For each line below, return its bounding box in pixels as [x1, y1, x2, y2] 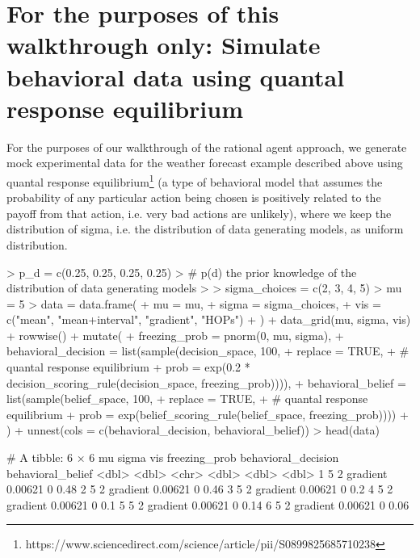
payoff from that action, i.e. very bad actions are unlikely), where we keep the [6, 204, 392, 221]
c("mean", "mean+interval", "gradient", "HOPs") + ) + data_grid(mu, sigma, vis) [6, 311, 411, 328]
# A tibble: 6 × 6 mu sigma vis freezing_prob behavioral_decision [6, 449, 339, 466]
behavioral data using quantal [6, 60, 345, 93]
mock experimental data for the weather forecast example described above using [6, 154, 403, 171]
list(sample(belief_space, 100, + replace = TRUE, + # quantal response [6, 390, 368, 407]
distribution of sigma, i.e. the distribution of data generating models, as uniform [6, 220, 404, 237]
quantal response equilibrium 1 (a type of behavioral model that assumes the [6, 170, 383, 190]
